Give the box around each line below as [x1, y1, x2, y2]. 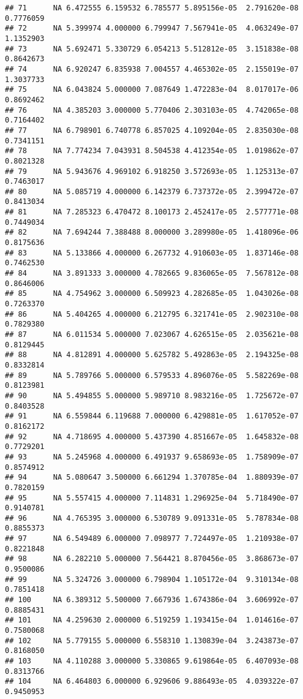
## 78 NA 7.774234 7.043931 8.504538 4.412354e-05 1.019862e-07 [5, 146, 299, 156]
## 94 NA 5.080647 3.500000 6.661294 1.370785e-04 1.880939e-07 [5, 473, 299, 482]
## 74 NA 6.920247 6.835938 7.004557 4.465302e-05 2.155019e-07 [5, 64, 299, 74]
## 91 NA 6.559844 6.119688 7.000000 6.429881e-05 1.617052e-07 [5, 412, 299, 421]
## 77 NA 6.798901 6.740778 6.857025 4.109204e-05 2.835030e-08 [5, 126, 299, 135]
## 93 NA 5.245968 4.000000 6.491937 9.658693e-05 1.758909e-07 [5, 452, 299, 461]
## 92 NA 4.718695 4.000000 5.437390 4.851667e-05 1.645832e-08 [5, 432, 299, 441]
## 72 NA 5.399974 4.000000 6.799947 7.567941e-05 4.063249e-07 [5, 24, 299, 33]
